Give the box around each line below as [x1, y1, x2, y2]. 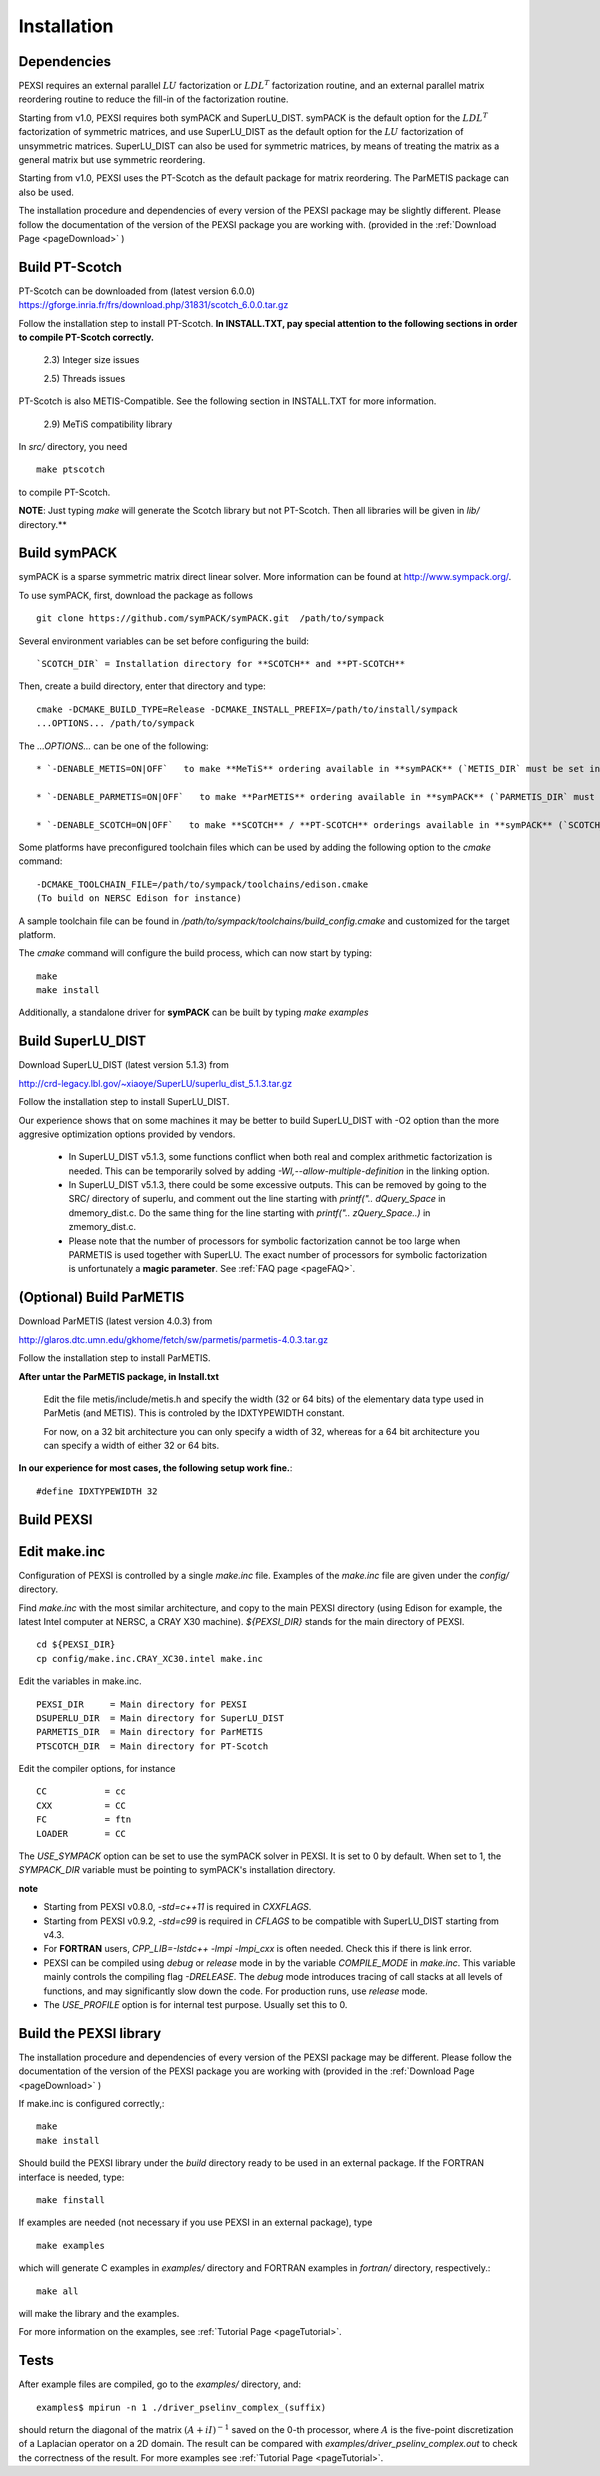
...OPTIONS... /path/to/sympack [36, 718, 195, 729]
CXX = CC [36, 1800, 127, 1811]
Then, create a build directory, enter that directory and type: [18, 680, 267, 692]
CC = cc [36, 1786, 127, 1797]
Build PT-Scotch [18, 258, 122, 275]
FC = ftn [36, 1814, 132, 1825]
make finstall [36, 2194, 105, 2205]
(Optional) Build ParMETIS [18, 1289, 185, 1306]
